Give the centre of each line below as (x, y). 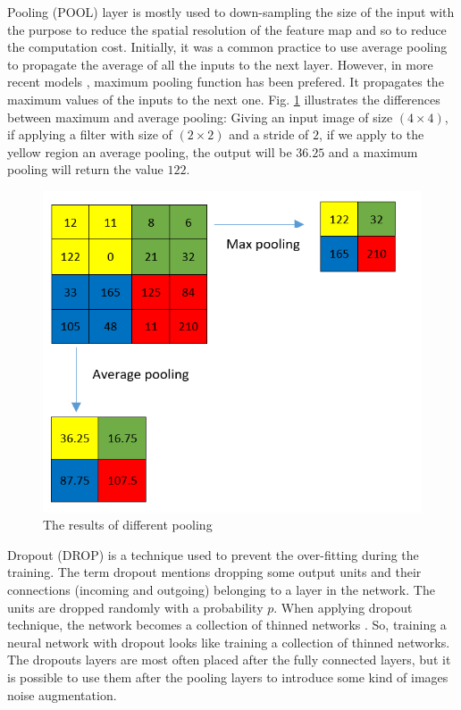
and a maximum (373, 151)
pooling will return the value (85, 169)
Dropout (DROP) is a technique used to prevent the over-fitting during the (213, 554)
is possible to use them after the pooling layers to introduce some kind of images (228, 677)
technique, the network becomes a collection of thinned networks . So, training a (227, 625)
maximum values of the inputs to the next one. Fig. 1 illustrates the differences (224, 99)
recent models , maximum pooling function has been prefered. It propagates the (226, 82)
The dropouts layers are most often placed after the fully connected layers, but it (229, 660)
